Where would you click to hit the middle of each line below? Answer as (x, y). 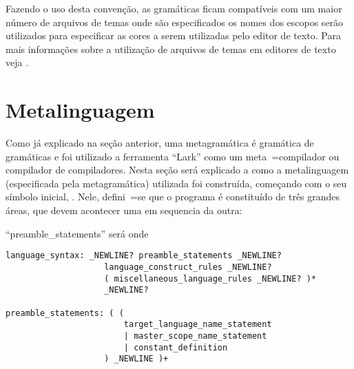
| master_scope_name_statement (195, 336)
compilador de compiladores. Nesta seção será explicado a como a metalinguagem (177, 170)
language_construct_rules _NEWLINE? (188, 267)
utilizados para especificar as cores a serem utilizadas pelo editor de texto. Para (173, 35)
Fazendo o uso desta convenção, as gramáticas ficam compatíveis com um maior (174, 8)
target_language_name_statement (198, 325)
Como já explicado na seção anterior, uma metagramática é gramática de (160, 143)
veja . (17, 62)
